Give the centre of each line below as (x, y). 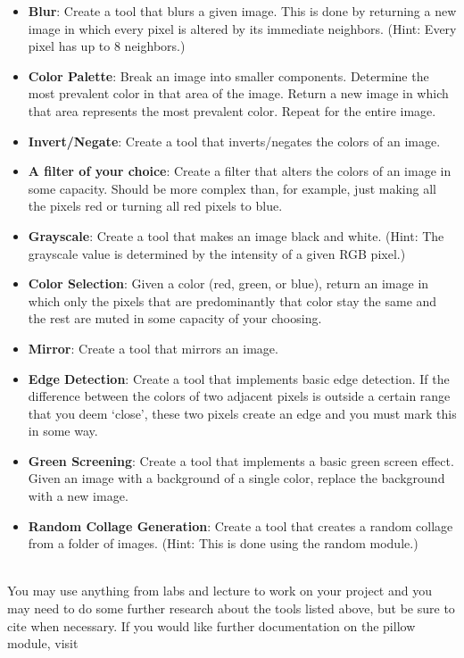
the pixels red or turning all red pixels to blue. (155, 206)
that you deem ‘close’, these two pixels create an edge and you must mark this (242, 413)
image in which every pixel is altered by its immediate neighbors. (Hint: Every (242, 28)
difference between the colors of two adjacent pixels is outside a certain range (239, 396)
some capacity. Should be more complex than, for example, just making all (232, 188)
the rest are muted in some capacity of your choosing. (175, 318)
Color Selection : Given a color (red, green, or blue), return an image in (228, 283)
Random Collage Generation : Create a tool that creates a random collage (240, 525)
